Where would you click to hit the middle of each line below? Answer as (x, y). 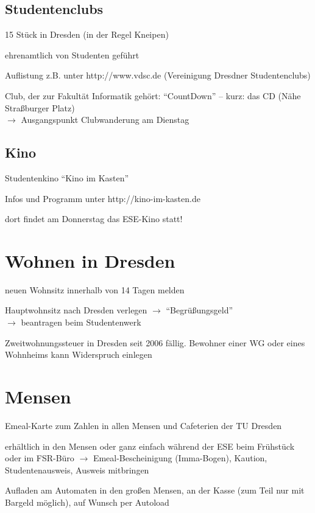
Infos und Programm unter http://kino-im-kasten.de (103, 198)
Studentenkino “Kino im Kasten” (67, 177)
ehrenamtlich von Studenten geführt (72, 54)
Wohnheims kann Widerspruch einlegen (79, 354)
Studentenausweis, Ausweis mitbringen (77, 469)
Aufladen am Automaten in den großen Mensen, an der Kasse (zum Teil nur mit (155, 490)
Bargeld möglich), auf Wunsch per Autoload (87, 502)
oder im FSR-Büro (40, 458)
